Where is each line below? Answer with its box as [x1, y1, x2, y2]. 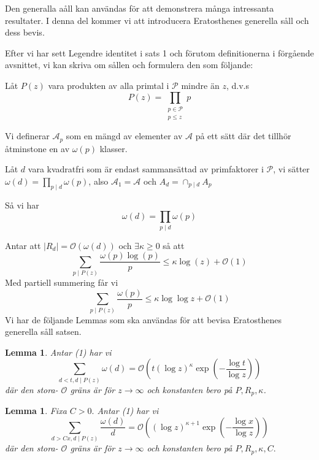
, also [88, 174, 109, 187]
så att [163, 239, 185, 251]
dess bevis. [5, 26, 45, 39]
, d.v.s [226, 79, 249, 91]
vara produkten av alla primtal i [48, 79, 169, 91]
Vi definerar [5, 129, 50, 142]
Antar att [5, 239, 41, 251]
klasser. [99, 142, 128, 155]
